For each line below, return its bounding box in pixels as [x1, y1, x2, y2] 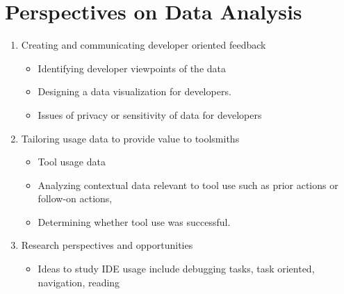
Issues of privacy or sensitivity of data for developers [38, 107, 262, 122]
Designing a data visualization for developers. [38, 84, 231, 99]
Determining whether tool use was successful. [38, 214, 231, 229]
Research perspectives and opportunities [21, 238, 193, 252]
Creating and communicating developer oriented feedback [21, 38, 266, 52]
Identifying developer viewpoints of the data [38, 60, 227, 75]
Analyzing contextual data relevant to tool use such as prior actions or [38, 177, 338, 192]
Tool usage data [38, 154, 106, 169]
